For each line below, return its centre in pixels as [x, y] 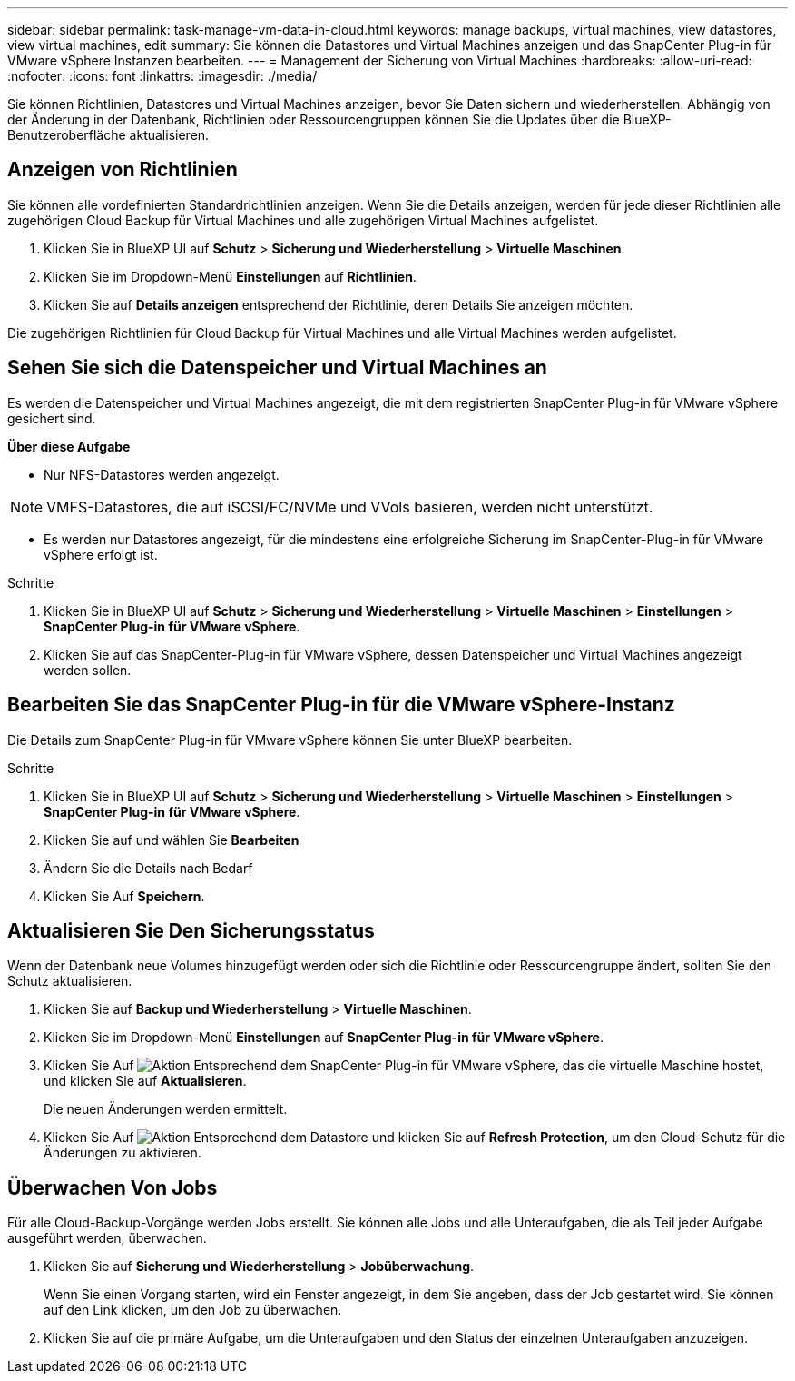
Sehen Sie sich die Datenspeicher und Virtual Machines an [277, 368]
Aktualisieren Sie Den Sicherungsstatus [191, 930]
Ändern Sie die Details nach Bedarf [148, 868]
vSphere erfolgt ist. [101, 554]
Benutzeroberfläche [67, 135]
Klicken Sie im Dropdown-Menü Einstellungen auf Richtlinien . [230, 276]
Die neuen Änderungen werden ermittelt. [166, 1109]
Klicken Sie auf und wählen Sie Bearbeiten [172, 840]
